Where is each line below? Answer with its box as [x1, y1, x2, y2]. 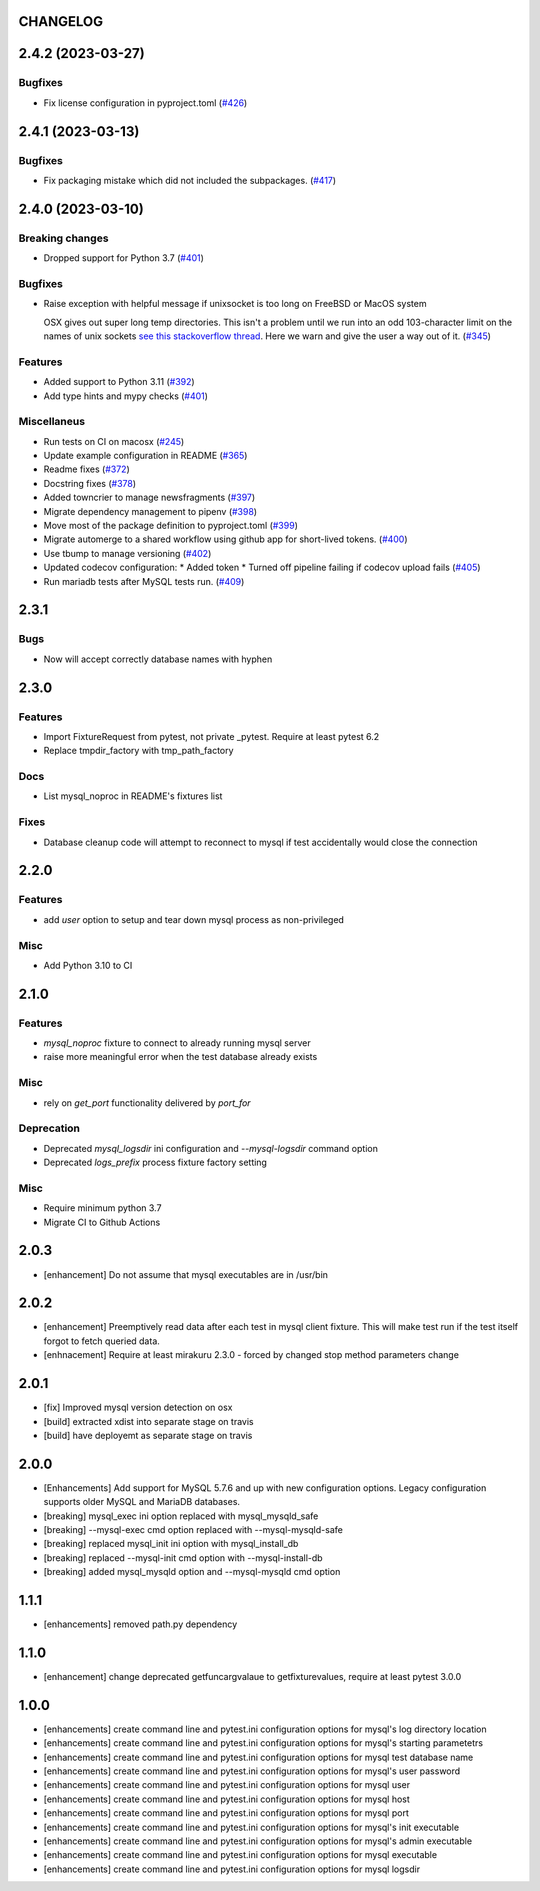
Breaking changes [18, 231, 109, 245]
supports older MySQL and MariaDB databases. [43, 1496, 240, 1508]
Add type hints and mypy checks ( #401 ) [43, 390, 209, 402]
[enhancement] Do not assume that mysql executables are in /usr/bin [43, 1268, 329, 1280]
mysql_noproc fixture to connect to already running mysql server [43, 1037, 311, 1049]
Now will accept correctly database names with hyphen [43, 653, 273, 665]
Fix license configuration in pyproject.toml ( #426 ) [43, 96, 248, 109]
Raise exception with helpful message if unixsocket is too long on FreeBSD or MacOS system [43, 298, 427, 310]
